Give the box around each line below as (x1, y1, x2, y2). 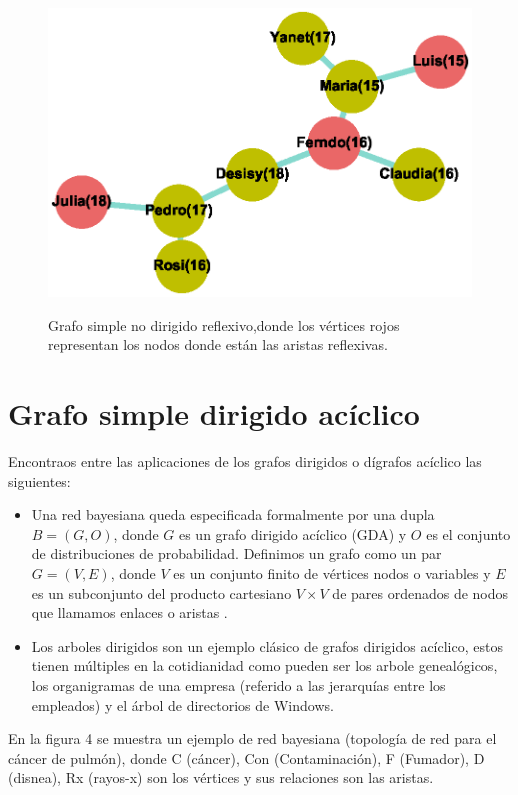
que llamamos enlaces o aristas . (31, 602, 228, 623)
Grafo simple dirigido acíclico (8, 393, 420, 434)
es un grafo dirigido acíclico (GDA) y (178, 523, 407, 544)
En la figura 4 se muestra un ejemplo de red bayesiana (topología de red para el (8, 728, 497, 749)
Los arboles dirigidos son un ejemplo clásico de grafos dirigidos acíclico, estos (31, 635, 503, 656)
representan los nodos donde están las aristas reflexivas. (48, 334, 388, 355)
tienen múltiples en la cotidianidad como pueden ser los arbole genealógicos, (31, 655, 498, 676)
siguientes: (8, 470, 71, 491)
